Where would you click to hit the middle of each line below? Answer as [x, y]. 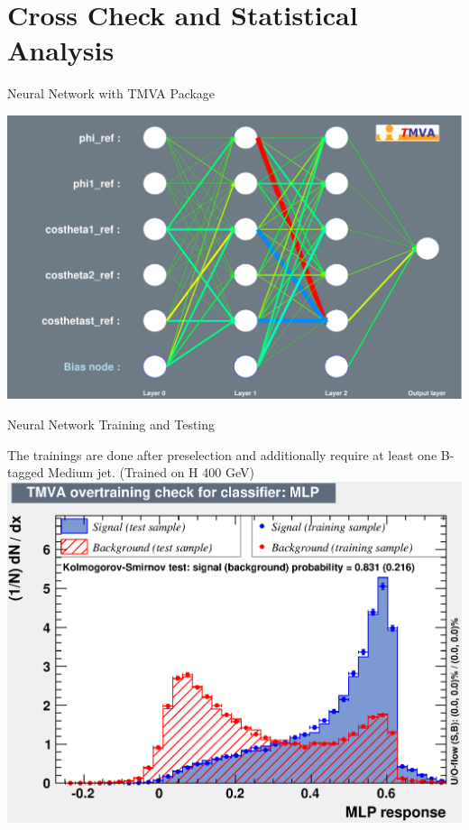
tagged [26, 472]
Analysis [61, 50]
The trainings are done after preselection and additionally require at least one [222, 454]
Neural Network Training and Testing [111, 424]
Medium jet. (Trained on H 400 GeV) [151, 472]
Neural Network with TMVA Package [111, 93]
